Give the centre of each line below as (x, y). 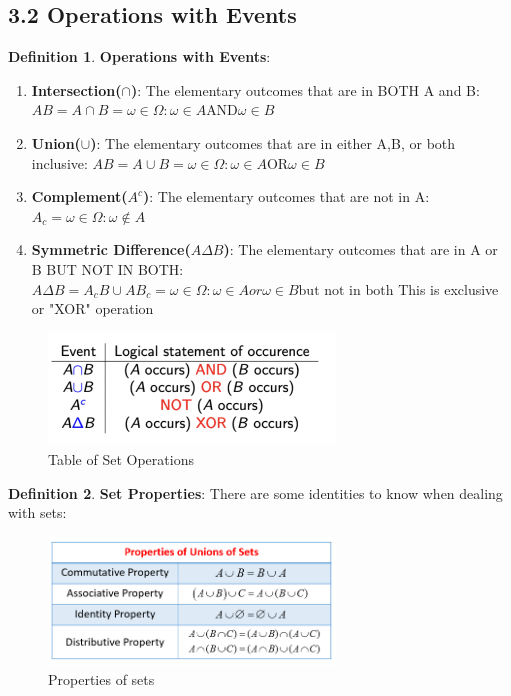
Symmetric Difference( (111, 249)
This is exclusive (448, 288)
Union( (56, 142)
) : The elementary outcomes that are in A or (360, 249)
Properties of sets (101, 678)
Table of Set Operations (121, 458)
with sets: (37, 512)
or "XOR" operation (92, 308)
